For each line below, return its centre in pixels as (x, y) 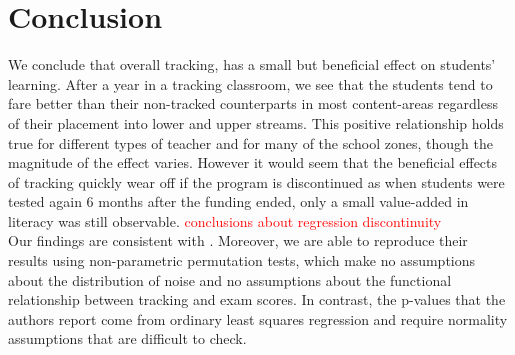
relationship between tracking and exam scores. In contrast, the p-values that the (257, 299)
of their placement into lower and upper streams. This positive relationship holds (256, 122)
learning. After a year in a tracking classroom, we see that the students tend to (250, 83)
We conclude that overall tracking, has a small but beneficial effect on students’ (252, 64)
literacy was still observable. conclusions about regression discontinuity (225, 220)
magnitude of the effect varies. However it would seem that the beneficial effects (253, 162)
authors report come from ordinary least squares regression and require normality (258, 318)
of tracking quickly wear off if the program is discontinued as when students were (256, 181)
